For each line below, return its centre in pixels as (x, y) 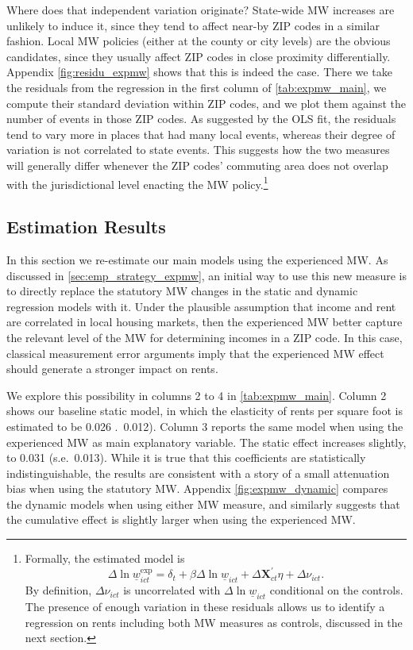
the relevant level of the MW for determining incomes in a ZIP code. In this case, (205, 337)
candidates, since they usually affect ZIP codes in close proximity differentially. (199, 56)
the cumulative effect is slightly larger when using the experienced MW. (181, 519)
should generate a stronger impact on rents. (112, 369)
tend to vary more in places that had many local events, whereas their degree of (201, 134)
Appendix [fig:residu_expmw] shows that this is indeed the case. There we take (199, 72)
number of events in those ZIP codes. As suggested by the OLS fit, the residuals (201, 119)
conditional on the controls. (336, 590)
